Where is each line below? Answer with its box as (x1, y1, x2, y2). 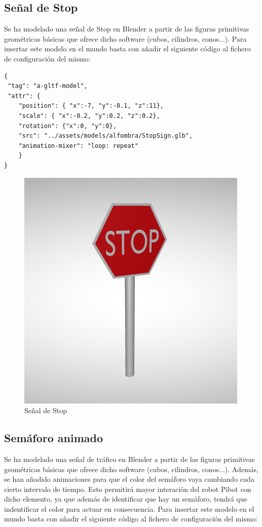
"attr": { (8, 92, 41, 100)
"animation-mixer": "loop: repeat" (18, 142, 138, 149)
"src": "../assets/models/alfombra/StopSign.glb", (18, 132, 193, 140)
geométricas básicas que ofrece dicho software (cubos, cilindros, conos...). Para (4, 33, 247, 44)
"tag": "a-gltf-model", (8, 82, 88, 90)
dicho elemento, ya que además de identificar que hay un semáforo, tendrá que (4, 493, 247, 504)
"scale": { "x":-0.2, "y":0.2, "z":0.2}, (18, 112, 160, 119)
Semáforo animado (4, 430, 103, 446)
